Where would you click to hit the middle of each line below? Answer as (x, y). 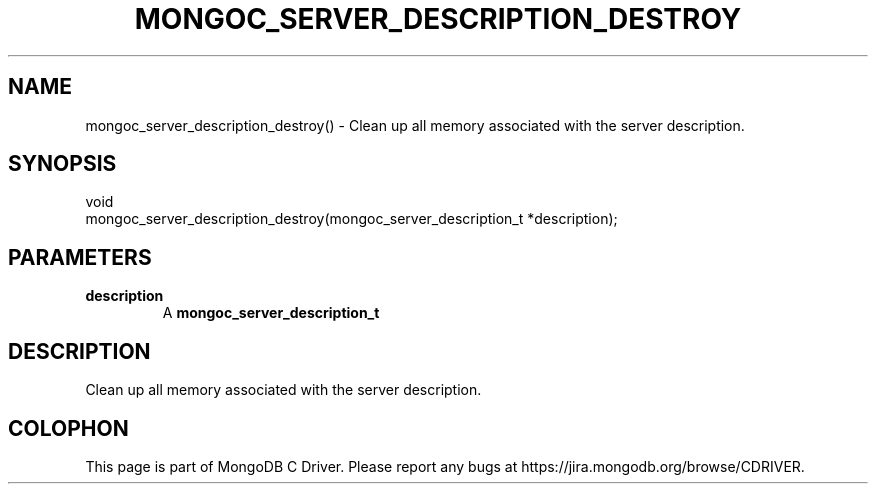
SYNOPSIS (62, 164)
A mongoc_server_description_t (271, 313)
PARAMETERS (80, 257)
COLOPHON (68, 428)
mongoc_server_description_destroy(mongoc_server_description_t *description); (351, 219)
